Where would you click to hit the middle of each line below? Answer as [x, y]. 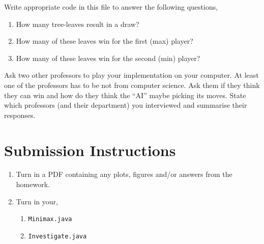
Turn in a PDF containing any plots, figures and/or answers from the [124, 174]
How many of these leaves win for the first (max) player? [105, 41]
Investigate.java [57, 236]
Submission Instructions [90, 150]
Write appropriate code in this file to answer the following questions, [111, 7]
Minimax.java [50, 219]
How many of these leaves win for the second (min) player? [108, 58]
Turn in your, [37, 201]
